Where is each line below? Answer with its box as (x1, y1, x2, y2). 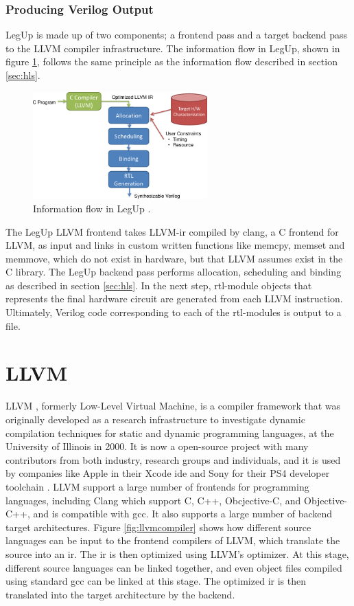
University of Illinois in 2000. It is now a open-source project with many (5, 439, 309, 453)
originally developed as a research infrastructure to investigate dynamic (5, 412, 305, 426)
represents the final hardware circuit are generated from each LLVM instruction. (5, 291, 343, 306)
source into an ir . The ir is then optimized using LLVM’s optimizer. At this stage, (5, 546, 349, 561)
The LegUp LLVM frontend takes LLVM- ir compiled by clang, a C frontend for (5, 224, 339, 238)
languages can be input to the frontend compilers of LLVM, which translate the (5, 533, 340, 548)
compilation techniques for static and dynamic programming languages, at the (5, 425, 334, 440)
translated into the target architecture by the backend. (5, 587, 235, 601)
